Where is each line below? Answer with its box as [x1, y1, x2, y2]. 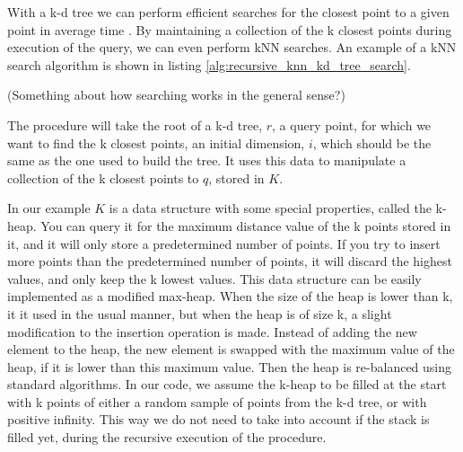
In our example [7, 199, 91, 217]
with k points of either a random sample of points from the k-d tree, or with [7, 392, 427, 411]
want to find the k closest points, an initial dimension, [7, 133, 305, 152]
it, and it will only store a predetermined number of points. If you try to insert [7, 234, 441, 253]
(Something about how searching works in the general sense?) [7, 85, 345, 104]
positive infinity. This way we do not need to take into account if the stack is [7, 410, 430, 429]
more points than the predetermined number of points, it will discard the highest [7, 252, 452, 270]
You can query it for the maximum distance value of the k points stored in [40, 216, 451, 235]
